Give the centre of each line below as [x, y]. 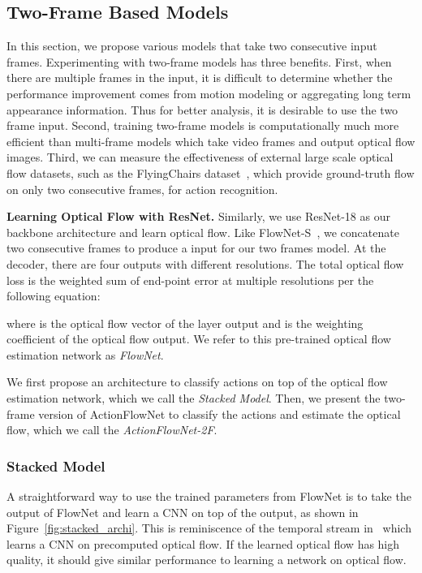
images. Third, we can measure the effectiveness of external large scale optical [200, 157]
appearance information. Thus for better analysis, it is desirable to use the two [202, 109]
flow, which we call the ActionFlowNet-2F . [112, 430]
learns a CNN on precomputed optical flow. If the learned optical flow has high [203, 543]
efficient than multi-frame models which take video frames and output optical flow [211, 141]
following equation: [54, 296]
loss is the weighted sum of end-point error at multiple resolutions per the [190, 280]
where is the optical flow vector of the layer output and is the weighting [185, 323]
